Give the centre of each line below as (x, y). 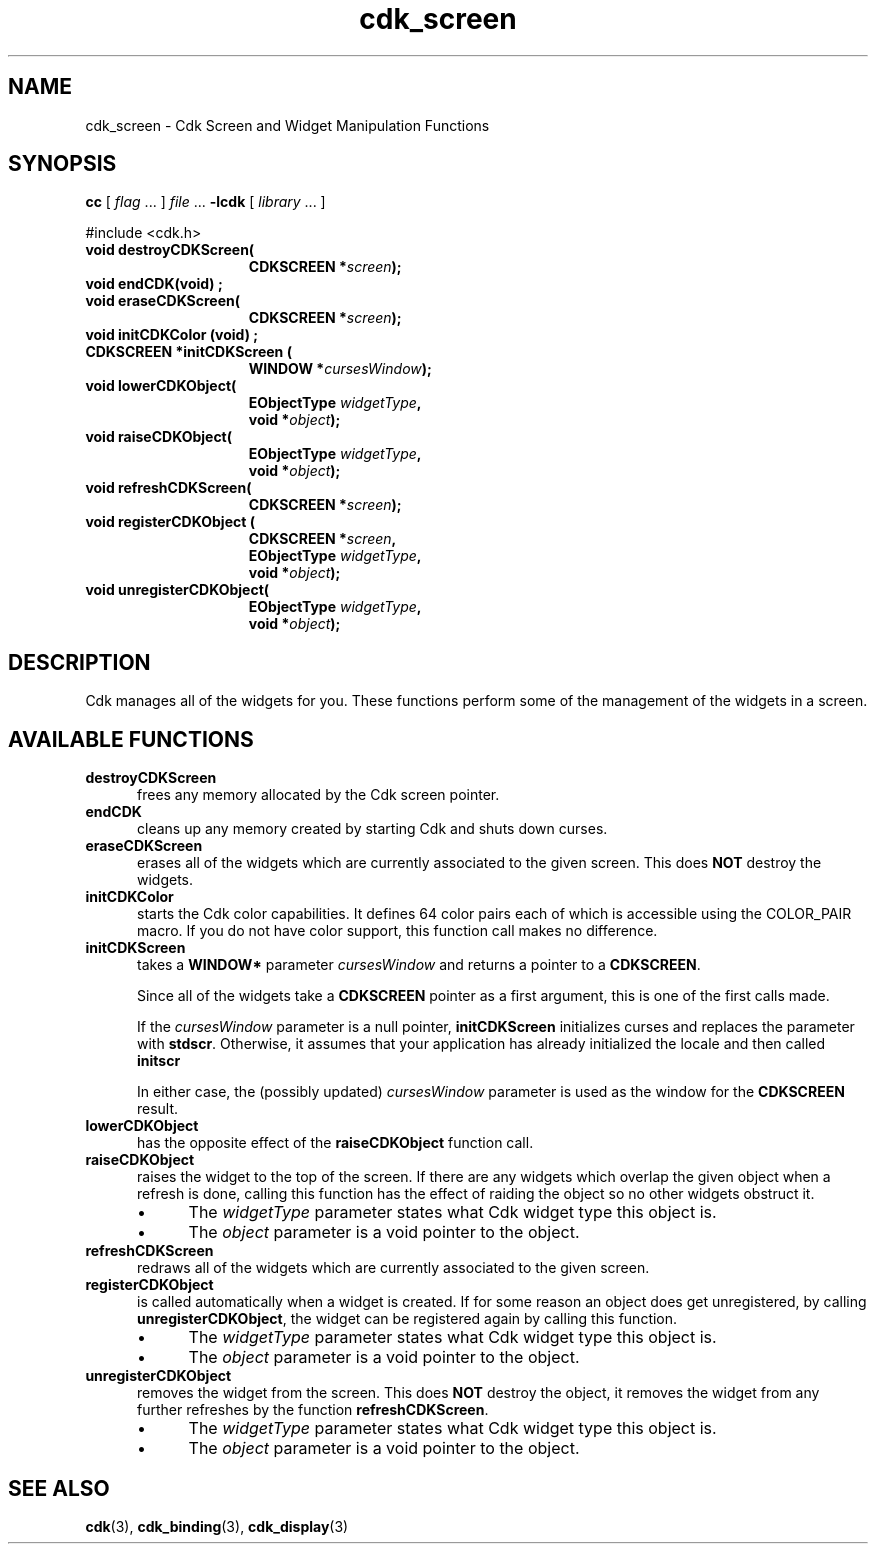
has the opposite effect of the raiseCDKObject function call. (335, 1143)
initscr (159, 1061)
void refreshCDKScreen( (168, 488)
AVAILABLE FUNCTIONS (131, 739)
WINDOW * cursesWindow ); (340, 369)
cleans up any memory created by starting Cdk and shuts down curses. (372, 829)
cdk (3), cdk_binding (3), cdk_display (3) (217, 1526)
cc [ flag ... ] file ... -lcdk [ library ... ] (205, 202)
